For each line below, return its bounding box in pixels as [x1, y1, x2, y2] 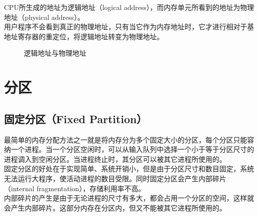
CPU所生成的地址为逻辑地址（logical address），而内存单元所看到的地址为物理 [4, 2, 254, 12]
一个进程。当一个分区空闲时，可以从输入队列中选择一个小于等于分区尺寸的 [10, 144, 254, 154]
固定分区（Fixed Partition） [4, 111, 147, 126]
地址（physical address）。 [4, 11, 85, 22]
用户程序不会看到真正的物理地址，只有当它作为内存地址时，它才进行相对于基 [4, 21, 254, 32]
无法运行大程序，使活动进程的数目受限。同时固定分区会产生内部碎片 [4, 173, 226, 183]
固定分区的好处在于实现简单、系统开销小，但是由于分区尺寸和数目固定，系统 [4, 163, 254, 174]
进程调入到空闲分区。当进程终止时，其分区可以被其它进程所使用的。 [4, 153, 226, 164]
